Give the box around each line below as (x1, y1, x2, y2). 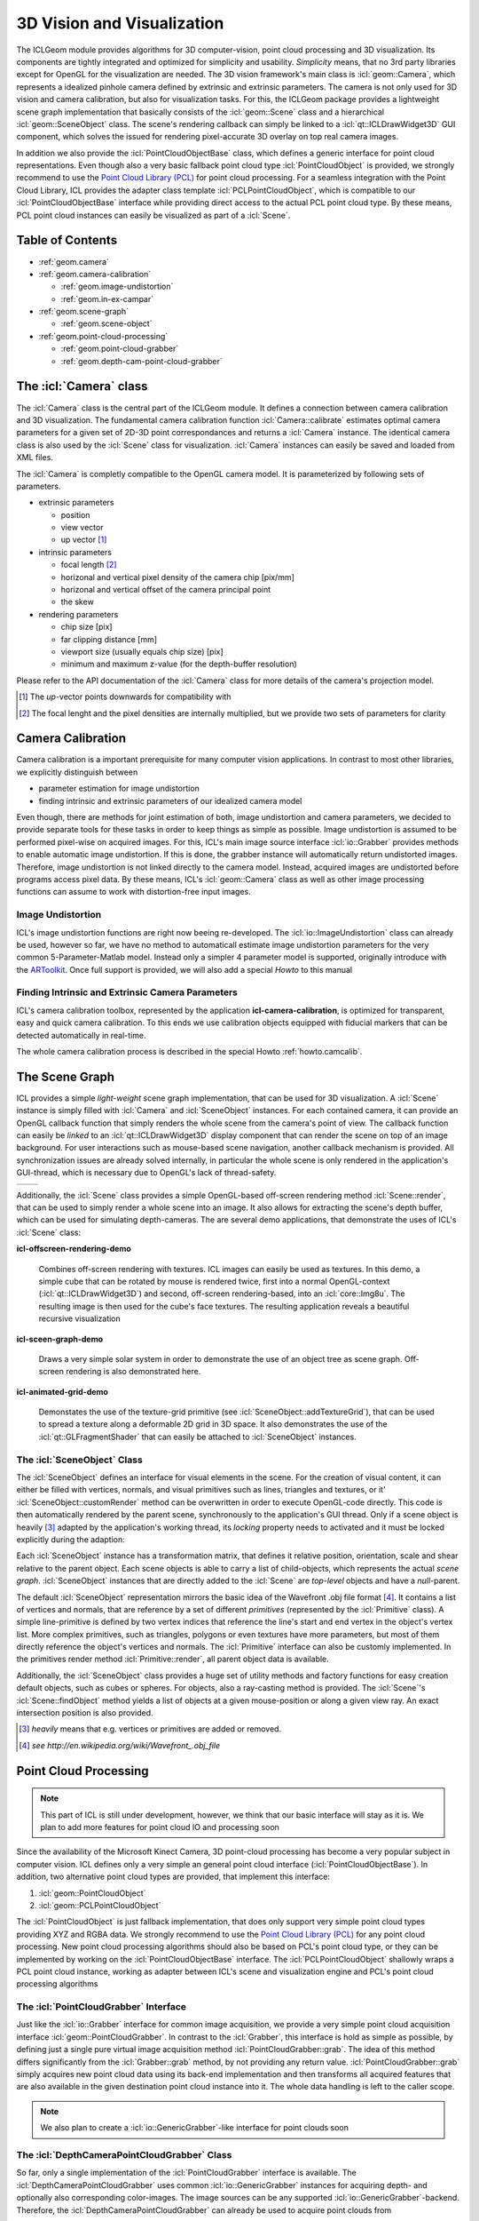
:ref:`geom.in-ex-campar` (60, 293, 154, 304)
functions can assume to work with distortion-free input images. (16, 887, 252, 897)
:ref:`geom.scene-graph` (38, 306, 129, 317)
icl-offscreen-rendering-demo (16, 1244, 132, 1254)
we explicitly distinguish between (16, 767, 138, 777)
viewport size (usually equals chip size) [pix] (60, 646, 224, 657)
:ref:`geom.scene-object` (60, 318, 153, 329)
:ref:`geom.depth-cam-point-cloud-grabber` (60, 355, 223, 366)
